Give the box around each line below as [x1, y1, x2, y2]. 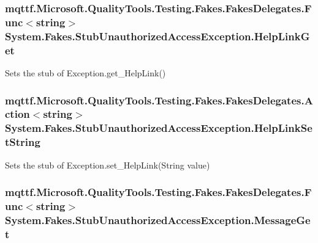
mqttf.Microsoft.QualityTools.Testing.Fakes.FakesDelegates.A [5, 92, 313, 107]
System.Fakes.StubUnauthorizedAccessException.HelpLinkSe [5, 120, 312, 136]
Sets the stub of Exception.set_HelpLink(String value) [5, 158, 210, 171]
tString [5, 134, 40, 150]
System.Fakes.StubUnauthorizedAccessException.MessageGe [5, 212, 311, 227]
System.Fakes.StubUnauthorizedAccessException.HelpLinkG [5, 28, 310, 43]
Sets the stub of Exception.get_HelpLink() [5, 66, 166, 79]
